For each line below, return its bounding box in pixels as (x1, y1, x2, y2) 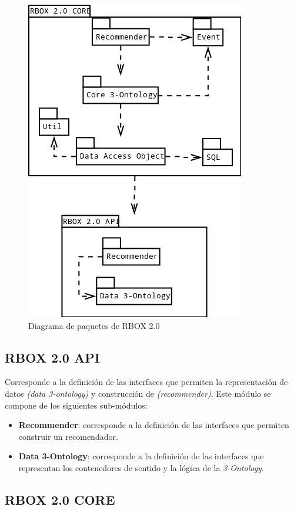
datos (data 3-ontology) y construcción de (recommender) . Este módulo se (5, 387, 271, 399)
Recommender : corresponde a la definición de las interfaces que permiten (18, 419, 289, 431)
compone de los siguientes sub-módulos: (5, 399, 148, 411)
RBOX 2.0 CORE (5, 490, 115, 508)
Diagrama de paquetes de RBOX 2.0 (28, 319, 160, 331)
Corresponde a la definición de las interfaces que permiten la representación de (5, 376, 288, 388)
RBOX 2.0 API (5, 348, 100, 366)
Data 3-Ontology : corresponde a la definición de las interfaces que (18, 450, 264, 462)
